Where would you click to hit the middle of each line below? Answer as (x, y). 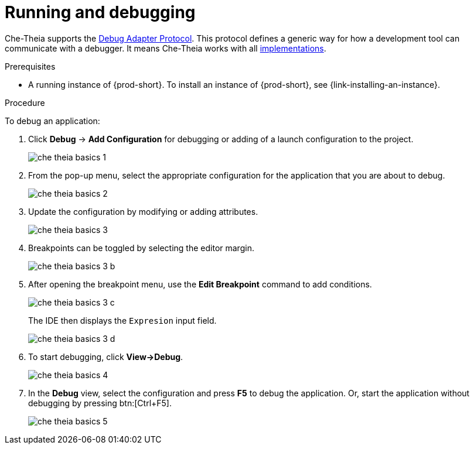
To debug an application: (52, 121)
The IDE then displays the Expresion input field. (122, 320)
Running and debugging (100, 12)
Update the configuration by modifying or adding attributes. (143, 211)
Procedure (25, 102)
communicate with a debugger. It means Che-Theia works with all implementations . (166, 48)
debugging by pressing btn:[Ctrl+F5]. (100, 403)
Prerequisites (30, 66)
